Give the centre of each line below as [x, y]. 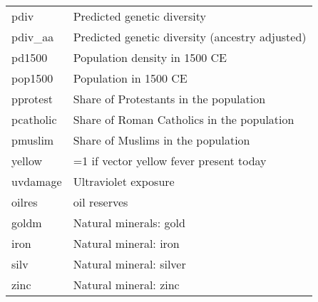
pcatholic [34, 119]
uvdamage [37, 181]
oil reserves [101, 202]
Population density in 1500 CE [150, 57]
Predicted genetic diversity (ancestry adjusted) [190, 37]
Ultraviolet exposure [124, 181]
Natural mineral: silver [129, 264]
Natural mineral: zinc [126, 285]
